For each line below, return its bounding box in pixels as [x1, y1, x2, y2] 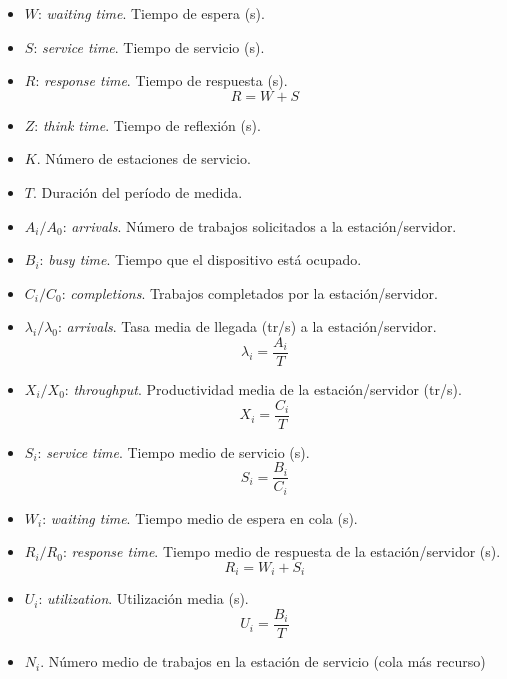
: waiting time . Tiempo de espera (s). [38, 3, 265, 23]
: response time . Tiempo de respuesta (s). [35, 70, 288, 91]
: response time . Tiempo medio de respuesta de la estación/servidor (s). [62, 541, 501, 562]
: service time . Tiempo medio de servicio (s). [37, 441, 310, 462]
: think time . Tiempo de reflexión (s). [34, 114, 261, 135]
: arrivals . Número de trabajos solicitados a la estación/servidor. [62, 215, 457, 236]
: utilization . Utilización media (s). [38, 588, 249, 609]
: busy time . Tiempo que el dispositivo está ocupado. [39, 249, 362, 270]
